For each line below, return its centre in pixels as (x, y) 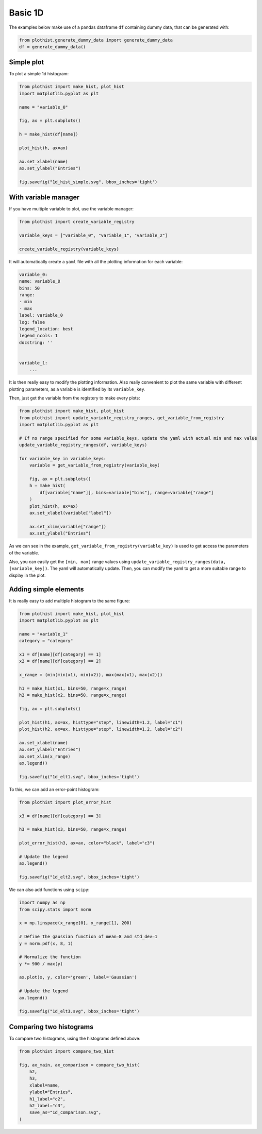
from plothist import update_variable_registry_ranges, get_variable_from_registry (122, 418)
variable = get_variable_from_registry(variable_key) (95, 465)
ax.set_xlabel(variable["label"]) (70, 513)
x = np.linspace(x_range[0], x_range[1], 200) (75, 923)
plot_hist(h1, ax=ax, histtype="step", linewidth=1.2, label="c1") (101, 722)
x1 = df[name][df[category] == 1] (60, 654)
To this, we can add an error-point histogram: (54, 789)
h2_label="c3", (47, 1106)
